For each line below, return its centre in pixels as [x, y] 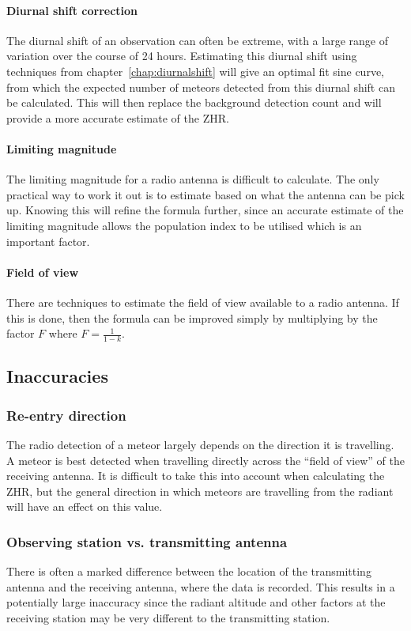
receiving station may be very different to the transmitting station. [168, 617]
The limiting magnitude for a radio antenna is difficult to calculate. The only [193, 179]
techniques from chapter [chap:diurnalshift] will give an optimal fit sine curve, [196, 71]
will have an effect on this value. [85, 506]
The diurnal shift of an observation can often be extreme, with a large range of [197, 40]
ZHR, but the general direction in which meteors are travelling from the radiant [200, 491]
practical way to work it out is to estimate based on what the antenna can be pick [205, 194]
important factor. [48, 241]
